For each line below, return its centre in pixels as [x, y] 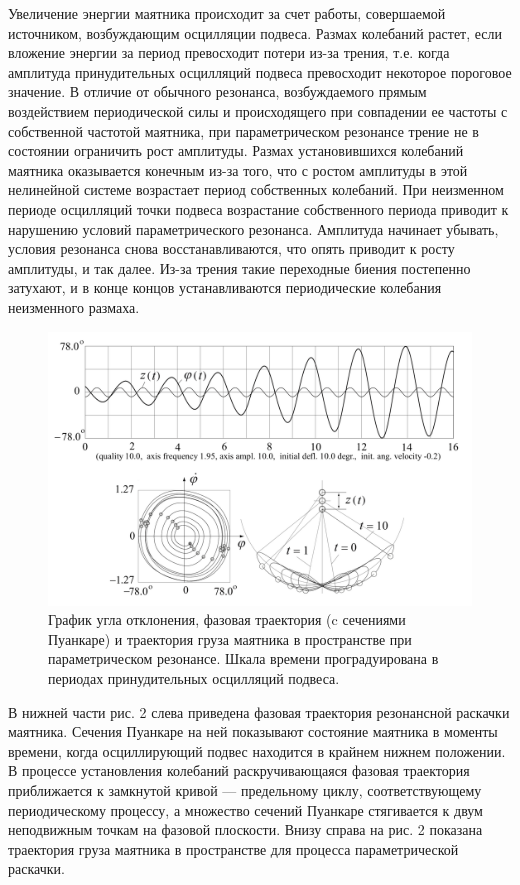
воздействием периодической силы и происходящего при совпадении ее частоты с [258, 110]
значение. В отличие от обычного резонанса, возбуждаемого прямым [217, 91]
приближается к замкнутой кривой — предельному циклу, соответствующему [245, 789]
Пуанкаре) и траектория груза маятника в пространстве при [230, 638]
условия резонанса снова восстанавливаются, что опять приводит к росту [231, 248]
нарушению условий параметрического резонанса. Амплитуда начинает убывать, [253, 228]
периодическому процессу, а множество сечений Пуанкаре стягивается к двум [245, 809]
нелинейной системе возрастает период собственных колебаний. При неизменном [256, 189]
